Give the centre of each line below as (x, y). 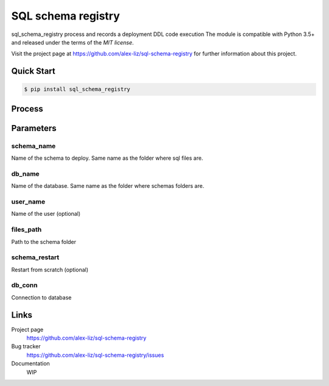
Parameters (34, 128)
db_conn (24, 285)
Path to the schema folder (44, 241)
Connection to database (41, 297)
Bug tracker (26, 346)
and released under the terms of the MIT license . (73, 42)
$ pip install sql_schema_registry (77, 89)
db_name (25, 174)
